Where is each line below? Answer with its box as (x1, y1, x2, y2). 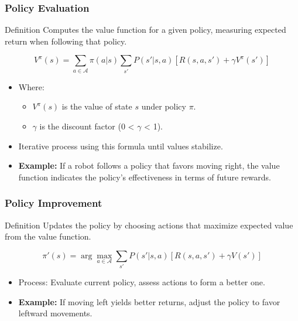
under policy (141, 100, 186, 112)
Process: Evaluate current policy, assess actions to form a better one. (18, 276, 265, 288)
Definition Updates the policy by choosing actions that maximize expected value (5, 218, 293, 231)
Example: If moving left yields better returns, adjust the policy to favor (18, 295, 280, 308)
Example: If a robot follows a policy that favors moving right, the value (18, 159, 280, 172)
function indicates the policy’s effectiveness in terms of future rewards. (18, 170, 271, 183)
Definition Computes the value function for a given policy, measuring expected (5, 23, 286, 36)
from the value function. (5, 230, 91, 243)
